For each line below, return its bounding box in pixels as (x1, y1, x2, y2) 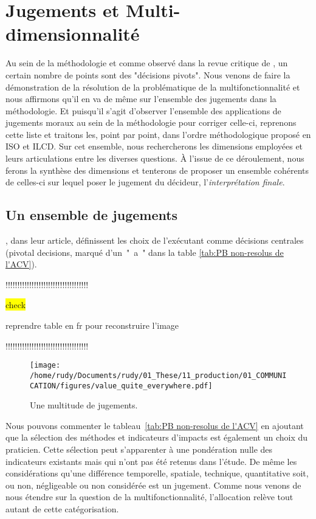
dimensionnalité (5, 21, 140, 46)
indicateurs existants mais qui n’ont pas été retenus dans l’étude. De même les (5, 455, 297, 467)
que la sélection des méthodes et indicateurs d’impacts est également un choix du (5, 431, 308, 444)
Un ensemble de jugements (5, 205, 178, 224)
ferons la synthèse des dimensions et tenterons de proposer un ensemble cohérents (5, 163, 309, 176)
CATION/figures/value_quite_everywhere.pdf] (30, 381, 213, 390)
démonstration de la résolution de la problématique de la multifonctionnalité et (5, 80, 300, 93)
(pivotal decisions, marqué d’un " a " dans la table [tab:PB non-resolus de (5, 246, 284, 258)
